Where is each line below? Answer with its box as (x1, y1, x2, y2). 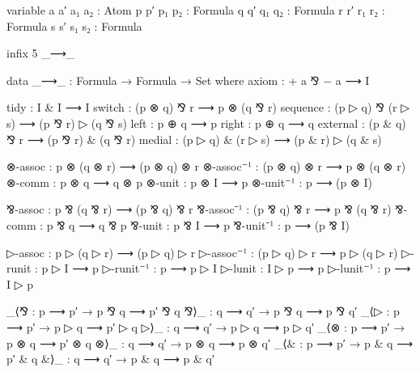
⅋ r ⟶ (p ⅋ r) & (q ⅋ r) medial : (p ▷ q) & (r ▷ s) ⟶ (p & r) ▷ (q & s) (6, 130, 382, 147)
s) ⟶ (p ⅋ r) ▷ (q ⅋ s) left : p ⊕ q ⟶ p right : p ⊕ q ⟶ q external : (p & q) (6, 114, 406, 131)
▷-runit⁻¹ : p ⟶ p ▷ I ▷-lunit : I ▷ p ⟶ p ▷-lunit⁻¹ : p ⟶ (102, 260, 411, 277)
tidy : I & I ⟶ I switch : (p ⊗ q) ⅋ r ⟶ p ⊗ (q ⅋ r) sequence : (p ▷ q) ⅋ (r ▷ (6, 99, 410, 116)
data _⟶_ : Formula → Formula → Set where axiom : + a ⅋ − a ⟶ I (6, 71, 370, 88)
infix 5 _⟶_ (6, 44, 75, 61)
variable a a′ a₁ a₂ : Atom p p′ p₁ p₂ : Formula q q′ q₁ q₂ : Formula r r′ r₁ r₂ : (6, 2, 385, 18)
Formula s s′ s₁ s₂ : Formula (6, 17, 142, 34)
